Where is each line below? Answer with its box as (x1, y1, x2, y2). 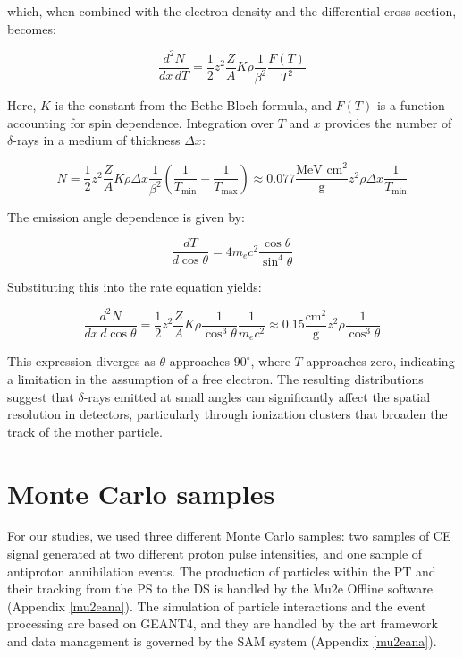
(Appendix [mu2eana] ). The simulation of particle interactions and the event (7, 596, 426, 615)
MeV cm (296, 164, 343, 177)
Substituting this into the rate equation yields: (7, 277, 262, 295)
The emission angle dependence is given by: (7, 207, 245, 226)
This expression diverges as (7, 352, 156, 371)
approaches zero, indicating (306, 352, 455, 371)
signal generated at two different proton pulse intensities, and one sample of (7, 544, 423, 563)
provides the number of (324, 113, 452, 132)
